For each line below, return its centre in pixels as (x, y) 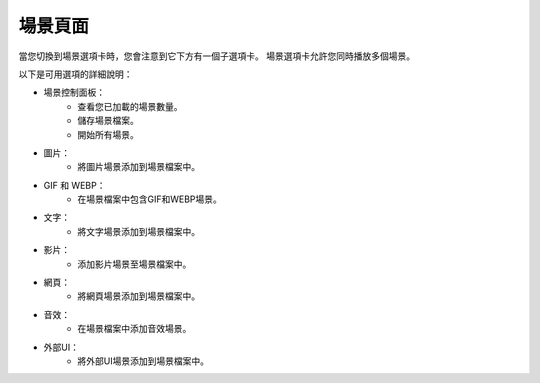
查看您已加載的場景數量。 (130, 106)
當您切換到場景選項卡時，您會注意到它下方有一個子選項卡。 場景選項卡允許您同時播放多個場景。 (216, 56)
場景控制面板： (74, 92)
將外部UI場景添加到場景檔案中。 (143, 361)
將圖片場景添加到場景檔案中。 (138, 167)
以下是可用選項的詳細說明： (75, 74)
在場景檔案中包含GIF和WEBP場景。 (149, 199)
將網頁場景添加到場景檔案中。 (138, 296)
